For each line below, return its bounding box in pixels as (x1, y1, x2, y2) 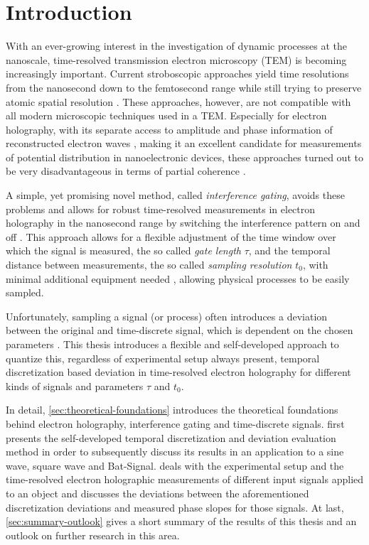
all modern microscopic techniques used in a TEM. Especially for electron (6, 108, 327, 123)
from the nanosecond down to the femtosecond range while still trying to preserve (6, 80, 362, 95)
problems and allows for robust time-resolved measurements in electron (6, 201, 316, 216)
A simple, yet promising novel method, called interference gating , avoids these (6, 188, 345, 203)
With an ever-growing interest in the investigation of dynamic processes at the (6, 38, 348, 53)
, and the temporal (248, 243, 331, 258)
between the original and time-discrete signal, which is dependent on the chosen (6, 323, 353, 338)
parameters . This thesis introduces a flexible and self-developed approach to (6, 337, 339, 351)
